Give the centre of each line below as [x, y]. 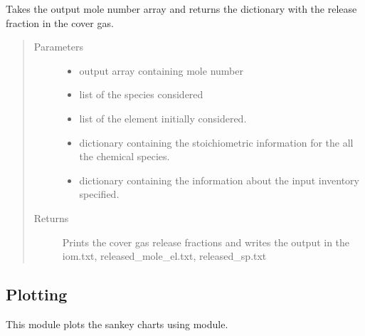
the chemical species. [125, 156]
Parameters [58, 47]
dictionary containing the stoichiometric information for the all [216, 142]
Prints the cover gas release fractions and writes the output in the [206, 242]
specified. [99, 194]
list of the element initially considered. [163, 118]
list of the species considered [141, 94]
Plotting [37, 294]
